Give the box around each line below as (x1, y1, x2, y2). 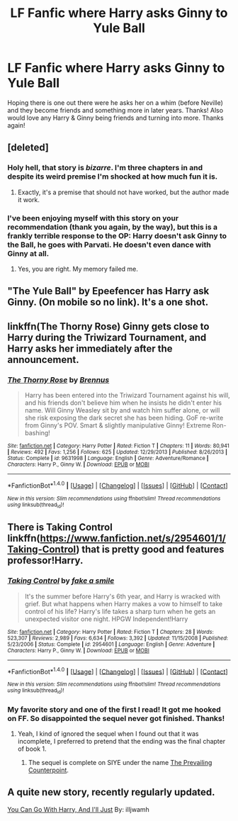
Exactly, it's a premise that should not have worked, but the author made (17, 188, 229, 196)
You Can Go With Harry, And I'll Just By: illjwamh (7, 805, 150, 813)
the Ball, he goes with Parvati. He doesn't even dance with (7, 240, 211, 250)
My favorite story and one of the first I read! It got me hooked (7, 704, 221, 714)
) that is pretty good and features (75, 544, 225, 556)
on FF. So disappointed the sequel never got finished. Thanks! (7, 713, 225, 723)
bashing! (24, 429, 51, 437)
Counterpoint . (28, 766, 69, 774)
